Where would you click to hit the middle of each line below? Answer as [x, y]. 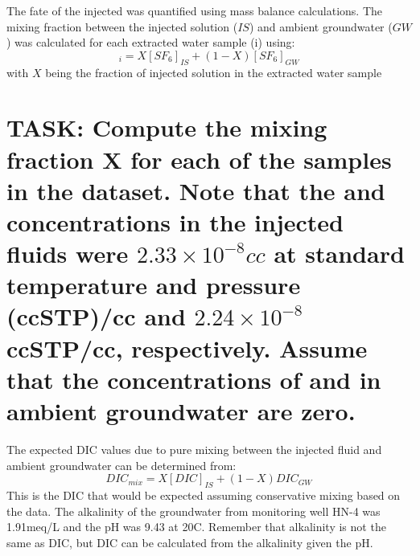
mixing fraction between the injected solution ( [122, 26]
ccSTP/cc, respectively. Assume [187, 347]
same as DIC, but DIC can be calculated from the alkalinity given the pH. [190, 542]
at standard [339, 253]
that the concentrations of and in [194, 379]
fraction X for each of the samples [199, 159]
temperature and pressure [154, 285]
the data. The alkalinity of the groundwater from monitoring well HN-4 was [194, 511]
